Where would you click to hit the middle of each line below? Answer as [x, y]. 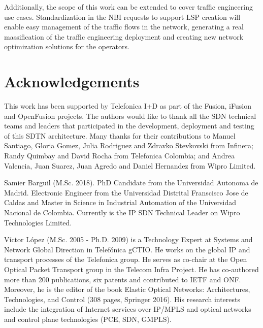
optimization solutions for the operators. [67, 46]
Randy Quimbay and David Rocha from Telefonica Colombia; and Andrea [120, 156]
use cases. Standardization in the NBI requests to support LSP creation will [122, 17]
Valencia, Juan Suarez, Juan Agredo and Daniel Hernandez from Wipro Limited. [130, 165]
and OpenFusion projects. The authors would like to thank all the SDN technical [130, 116]
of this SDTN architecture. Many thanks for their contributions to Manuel [120, 135]
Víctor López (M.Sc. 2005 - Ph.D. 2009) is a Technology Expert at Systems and [128, 239]
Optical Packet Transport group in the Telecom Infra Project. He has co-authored [131, 269]
